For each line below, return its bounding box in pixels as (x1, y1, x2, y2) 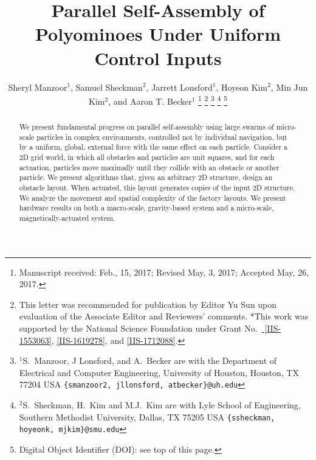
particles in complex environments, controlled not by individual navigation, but (36, 131, 287, 142)
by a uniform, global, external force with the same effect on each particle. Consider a (19, 142, 288, 152)
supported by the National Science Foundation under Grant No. (19, 322, 258, 335)
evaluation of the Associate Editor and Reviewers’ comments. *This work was (19, 310, 309, 322)
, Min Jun (270, 80, 308, 93)
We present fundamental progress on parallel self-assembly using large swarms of (19, 122, 274, 132)
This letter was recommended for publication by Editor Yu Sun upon (19, 298, 277, 310)
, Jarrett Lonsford (146, 80, 213, 93)
